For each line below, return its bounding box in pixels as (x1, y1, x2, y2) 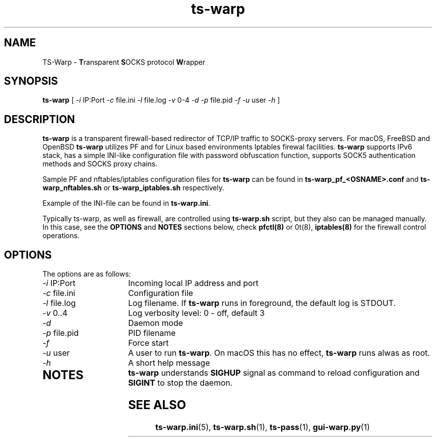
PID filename (128, 328, 176, 338)
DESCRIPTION (4, 113, 75, 126)
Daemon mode (128, 318, 183, 328)
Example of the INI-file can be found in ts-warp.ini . (42, 199, 211, 208)
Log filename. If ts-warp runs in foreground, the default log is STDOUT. (128, 298, 396, 308)
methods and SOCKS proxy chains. (42, 159, 158, 168)
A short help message (128, 358, 210, 368)
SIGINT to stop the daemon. (128, 378, 233, 388)
